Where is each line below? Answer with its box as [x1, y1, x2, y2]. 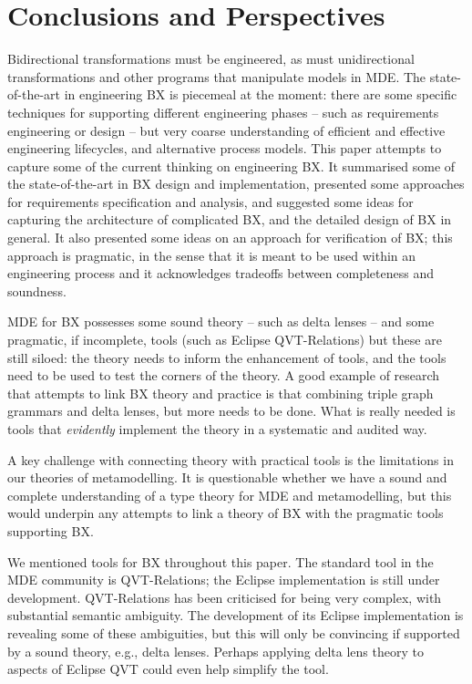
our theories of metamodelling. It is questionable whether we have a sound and [7, 468, 447, 487]
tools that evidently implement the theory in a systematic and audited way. [7, 420, 427, 438]
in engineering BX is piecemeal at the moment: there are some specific [64, 85, 457, 104]
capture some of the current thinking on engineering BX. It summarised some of [7, 156, 456, 175]
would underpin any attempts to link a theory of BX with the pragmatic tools [7, 503, 444, 523]
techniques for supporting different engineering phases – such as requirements [7, 102, 439, 121]
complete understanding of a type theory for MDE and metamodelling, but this [7, 485, 452, 504]
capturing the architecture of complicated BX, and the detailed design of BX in [7, 210, 452, 229]
